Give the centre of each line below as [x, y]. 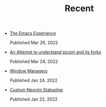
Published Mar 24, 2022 [34, 62]
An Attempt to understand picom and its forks [55, 52]
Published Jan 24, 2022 [34, 80]
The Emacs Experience [33, 33]
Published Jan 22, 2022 [34, 99]
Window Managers [28, 71]
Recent [79, 9]
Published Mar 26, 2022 [34, 43]
